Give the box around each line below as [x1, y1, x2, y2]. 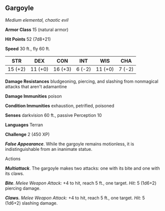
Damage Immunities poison [5, 93, 62, 99]
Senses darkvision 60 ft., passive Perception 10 [5, 112, 102, 118]
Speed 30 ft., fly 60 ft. [5, 45, 50, 51]
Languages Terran [5, 122, 43, 128]
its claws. [5, 170, 25, 176]
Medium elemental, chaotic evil [5, 17, 69, 23]
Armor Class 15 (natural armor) [5, 27, 69, 33]
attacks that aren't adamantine [5, 83, 67, 89]
